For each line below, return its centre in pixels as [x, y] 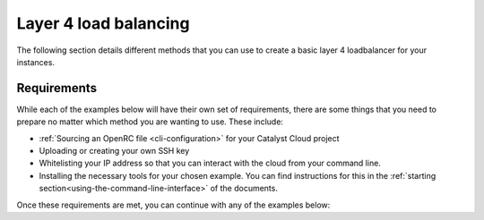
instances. [36, 62]
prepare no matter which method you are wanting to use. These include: [150, 122]
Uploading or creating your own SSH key [114, 151]
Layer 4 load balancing [103, 23]
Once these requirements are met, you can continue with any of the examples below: [173, 205]
